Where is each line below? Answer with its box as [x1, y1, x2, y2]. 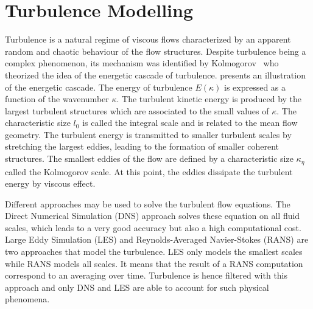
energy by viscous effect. [5, 177, 96, 190]
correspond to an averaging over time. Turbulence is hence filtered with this [5, 269, 288, 282]
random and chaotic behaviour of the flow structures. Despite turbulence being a [5, 44, 306, 57]
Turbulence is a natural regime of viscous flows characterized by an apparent [5, 33, 291, 46]
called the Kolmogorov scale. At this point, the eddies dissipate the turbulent [5, 165, 293, 178]
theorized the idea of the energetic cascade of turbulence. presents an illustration [5, 68, 306, 81]
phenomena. [5, 293, 50, 305]
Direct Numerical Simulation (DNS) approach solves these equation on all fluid [5, 209, 300, 222]
